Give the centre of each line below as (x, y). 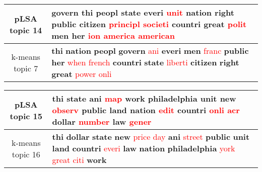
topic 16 (26, 154)
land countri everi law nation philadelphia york (144, 148)
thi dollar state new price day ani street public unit (151, 137)
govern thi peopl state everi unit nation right (143, 12)
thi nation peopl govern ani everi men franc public (150, 51)
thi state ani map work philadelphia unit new (144, 98)
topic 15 (26, 116)
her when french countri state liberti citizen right (145, 62)
